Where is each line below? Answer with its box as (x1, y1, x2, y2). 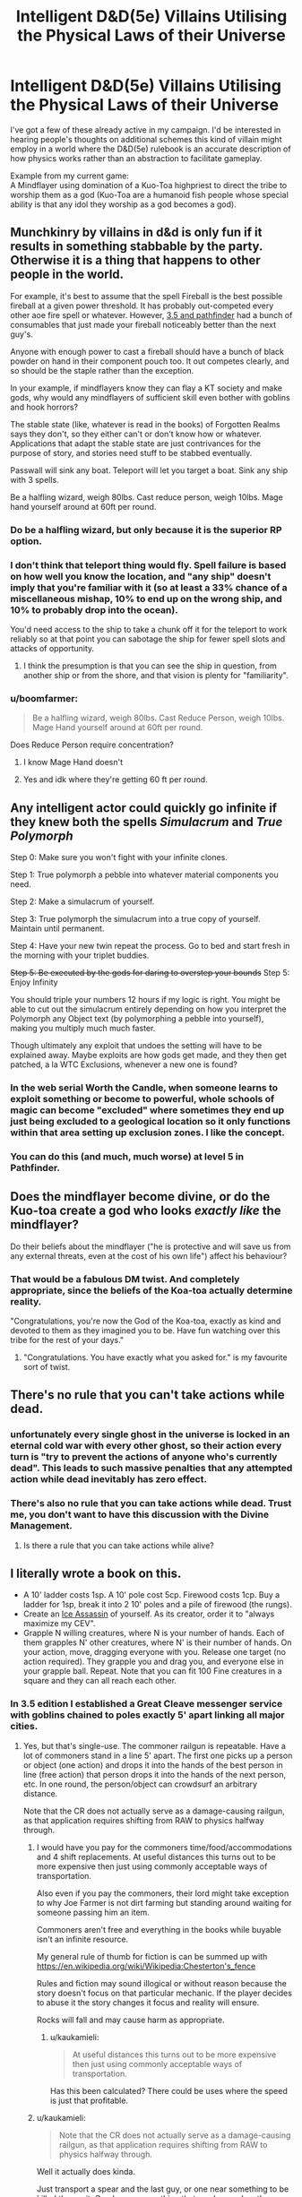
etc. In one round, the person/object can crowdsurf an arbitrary (22, 1779, 258, 1789)
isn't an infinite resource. (36, 1934, 129, 1944)
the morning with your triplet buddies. (10, 950, 150, 961)
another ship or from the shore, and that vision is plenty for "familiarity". (22, 669, 289, 680)
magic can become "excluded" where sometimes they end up (10, 1104, 285, 1116)
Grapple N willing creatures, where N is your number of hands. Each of (22, 1628, 285, 1639)
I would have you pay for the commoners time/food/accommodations (36, 1841, 293, 1852)
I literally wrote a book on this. (10, 1566, 182, 1581)
